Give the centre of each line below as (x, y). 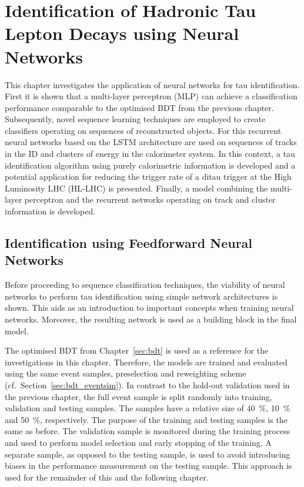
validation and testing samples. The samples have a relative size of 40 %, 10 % (148, 408)
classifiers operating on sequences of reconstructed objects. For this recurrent (143, 130)
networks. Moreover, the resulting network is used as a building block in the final (151, 319)
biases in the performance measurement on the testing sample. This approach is (148, 466)
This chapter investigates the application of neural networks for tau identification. (152, 84)
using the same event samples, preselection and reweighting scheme (126, 373)
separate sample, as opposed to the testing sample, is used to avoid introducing (148, 454)
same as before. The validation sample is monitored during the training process (148, 431)
